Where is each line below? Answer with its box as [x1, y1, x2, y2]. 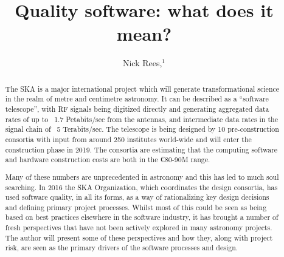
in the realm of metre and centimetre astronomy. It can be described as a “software [5, 94, 269, 104]
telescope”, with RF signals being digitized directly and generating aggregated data [5, 104, 269, 114]
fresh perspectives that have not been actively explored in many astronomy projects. [5, 222, 272, 233]
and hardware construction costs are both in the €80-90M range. [5, 154, 210, 165]
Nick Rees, [122, 57, 162, 69]
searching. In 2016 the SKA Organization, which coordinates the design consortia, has [5, 182, 278, 192]
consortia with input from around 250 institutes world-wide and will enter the [5, 134, 252, 144]
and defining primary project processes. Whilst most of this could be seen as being [5, 202, 267, 212]
